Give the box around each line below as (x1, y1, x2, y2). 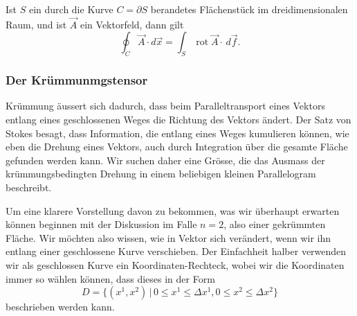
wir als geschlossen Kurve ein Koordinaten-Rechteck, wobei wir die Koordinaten (6, 257, 345, 272)
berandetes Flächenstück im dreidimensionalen (150, 2, 348, 16)
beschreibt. (6, 179, 52, 194)
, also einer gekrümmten (223, 217, 326, 231)
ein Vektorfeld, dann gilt (80, 17, 184, 31)
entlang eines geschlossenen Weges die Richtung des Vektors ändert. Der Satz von (6, 112, 351, 127)
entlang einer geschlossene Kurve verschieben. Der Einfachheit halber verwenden (6, 244, 347, 258)
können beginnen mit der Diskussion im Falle (6, 217, 197, 231)
